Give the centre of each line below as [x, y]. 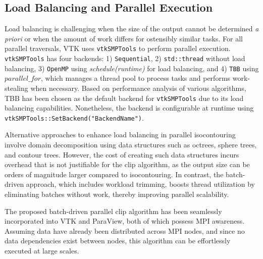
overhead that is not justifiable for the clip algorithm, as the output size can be [127, 164]
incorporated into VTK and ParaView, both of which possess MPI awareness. [125, 221]
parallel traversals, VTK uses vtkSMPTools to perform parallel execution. [118, 48]
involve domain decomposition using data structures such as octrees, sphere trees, [131, 145]
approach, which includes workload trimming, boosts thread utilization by [140, 184]
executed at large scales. [42, 250]
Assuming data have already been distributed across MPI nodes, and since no [125, 230]
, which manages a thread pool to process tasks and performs [136, 78]
